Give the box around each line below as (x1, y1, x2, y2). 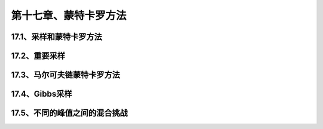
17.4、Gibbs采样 (11, 89, 72, 99)
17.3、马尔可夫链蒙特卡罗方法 (11, 70, 120, 80)
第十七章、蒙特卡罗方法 (11, 9, 127, 22)
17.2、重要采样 (11, 51, 65, 61)
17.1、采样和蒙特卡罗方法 (11, 32, 102, 42)
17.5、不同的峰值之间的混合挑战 (11, 108, 128, 118)
